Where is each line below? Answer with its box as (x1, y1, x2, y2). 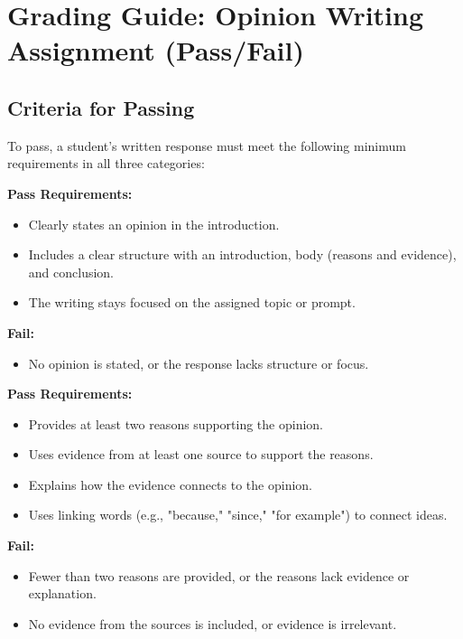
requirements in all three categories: (7, 154, 205, 173)
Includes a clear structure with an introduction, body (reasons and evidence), (28, 245, 457, 264)
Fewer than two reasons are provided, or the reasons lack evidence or (28, 566, 410, 585)
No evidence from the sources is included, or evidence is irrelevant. (28, 614, 397, 633)
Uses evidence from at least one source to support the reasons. (28, 445, 374, 464)
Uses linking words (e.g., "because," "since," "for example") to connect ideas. (28, 505, 448, 524)
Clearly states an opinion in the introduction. (28, 214, 280, 233)
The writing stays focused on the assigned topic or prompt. (28, 293, 356, 312)
